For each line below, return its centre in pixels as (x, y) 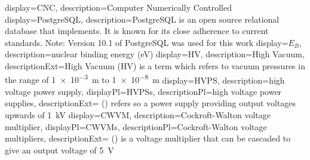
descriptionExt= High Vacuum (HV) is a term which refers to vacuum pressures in (155, 65)
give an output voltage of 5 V (59, 150)
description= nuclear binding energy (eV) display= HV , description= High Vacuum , (155, 54)
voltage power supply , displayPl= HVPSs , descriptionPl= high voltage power (143, 91)
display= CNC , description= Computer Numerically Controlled (118, 7)
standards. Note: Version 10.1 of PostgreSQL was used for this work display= (147, 42)
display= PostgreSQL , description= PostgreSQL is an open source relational (142, 19)
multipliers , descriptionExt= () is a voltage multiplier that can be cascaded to (148, 138)
